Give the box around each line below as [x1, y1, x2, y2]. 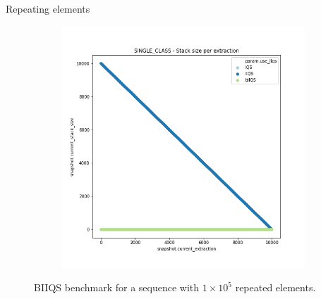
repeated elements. [235, 280, 316, 295]
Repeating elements [6, 1, 90, 15]
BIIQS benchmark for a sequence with [34, 280, 200, 295]
